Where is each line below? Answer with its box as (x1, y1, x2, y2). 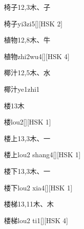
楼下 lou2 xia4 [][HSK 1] (4, 182, 73, 192)
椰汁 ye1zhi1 (4, 83, 40, 94)
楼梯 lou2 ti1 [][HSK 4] (4, 215, 68, 225)
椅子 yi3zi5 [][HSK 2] (4, 18, 63, 28)
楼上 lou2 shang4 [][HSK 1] (4, 149, 81, 160)
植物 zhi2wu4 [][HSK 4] (4, 51, 70, 61)
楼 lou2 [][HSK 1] (4, 117, 51, 127)
